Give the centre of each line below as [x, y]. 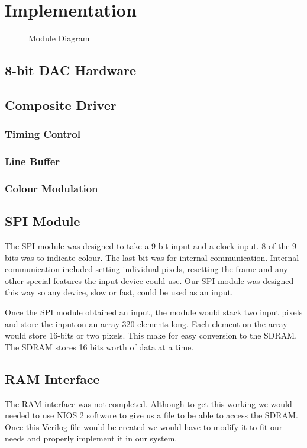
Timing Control [43, 134]
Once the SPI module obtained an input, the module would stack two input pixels [154, 312]
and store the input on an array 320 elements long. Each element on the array [146, 323]
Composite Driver [61, 104]
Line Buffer [33, 161]
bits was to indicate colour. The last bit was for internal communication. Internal [152, 257]
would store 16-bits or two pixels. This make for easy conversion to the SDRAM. [151, 335]
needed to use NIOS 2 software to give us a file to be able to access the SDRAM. [151, 415]
